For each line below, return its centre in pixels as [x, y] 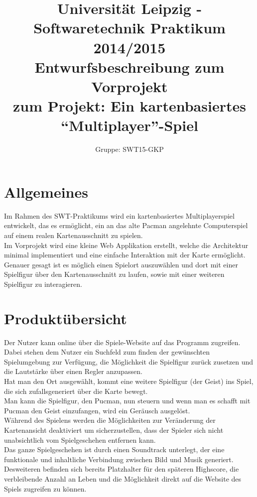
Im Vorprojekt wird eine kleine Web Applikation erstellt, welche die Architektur [126, 245]
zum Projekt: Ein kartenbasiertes [129, 106]
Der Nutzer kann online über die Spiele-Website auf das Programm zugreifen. [122, 342]
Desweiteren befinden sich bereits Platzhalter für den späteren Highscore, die [122, 469]
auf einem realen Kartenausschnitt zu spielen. [73, 235]
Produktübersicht [65, 318]
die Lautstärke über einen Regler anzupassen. [73, 371]
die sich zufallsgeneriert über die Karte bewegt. [76, 391]
